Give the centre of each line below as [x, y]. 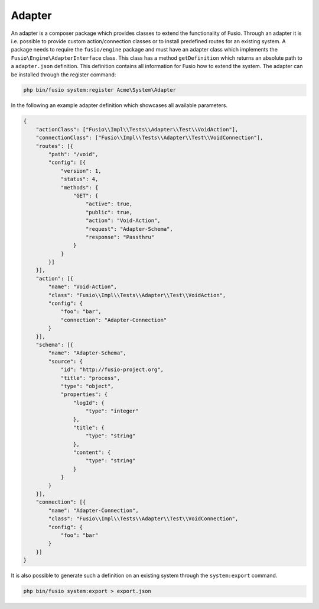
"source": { [65, 361]
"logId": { [89, 403]
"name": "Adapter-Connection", [93, 510]
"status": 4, [79, 179]
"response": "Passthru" [120, 237]
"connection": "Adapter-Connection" [114, 320]
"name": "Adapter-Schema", [87, 353]
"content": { [92, 452]
